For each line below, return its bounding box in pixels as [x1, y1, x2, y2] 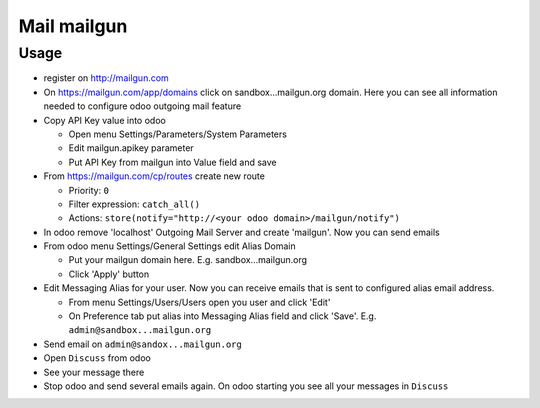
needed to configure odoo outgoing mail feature [43, 100, 242, 112]
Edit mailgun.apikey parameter [68, 142, 194, 154]
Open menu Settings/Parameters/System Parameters [68, 128, 287, 140]
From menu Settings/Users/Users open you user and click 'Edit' [68, 296, 331, 308]
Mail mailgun [18, 15, 128, 37]
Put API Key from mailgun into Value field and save [68, 156, 277, 168]
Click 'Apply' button [68, 268, 150, 280]
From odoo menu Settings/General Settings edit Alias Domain [43, 240, 297, 252]
